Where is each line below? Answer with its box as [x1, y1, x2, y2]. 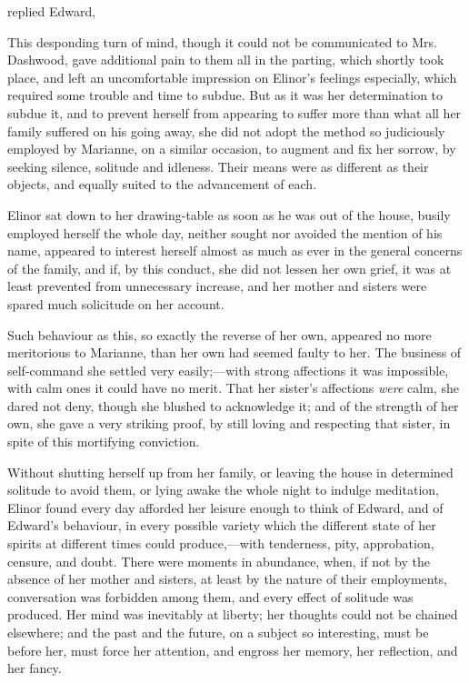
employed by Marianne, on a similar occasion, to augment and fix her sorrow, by [7, 139, 456, 158]
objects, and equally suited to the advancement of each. [7, 175, 317, 194]
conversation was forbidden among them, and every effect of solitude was [7, 587, 414, 606]
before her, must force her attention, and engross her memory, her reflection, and [7, 640, 458, 659]
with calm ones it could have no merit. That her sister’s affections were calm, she [7, 378, 459, 397]
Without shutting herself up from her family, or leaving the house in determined [7, 462, 454, 481]
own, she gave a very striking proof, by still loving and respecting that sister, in [7, 414, 451, 433]
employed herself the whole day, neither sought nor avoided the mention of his [7, 223, 443, 242]
